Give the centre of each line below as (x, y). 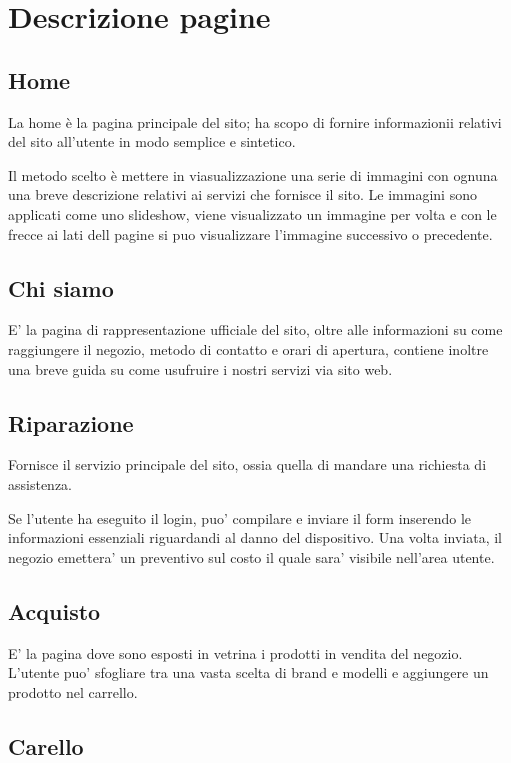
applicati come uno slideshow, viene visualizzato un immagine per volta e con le (252, 213)
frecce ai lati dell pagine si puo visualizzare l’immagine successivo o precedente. (250, 233)
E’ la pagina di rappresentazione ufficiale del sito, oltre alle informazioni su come (255, 329)
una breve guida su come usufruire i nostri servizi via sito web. (200, 368)
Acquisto (54, 610)
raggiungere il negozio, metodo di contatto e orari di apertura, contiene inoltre (248, 348)
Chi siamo (61, 287)
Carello (46, 745)
